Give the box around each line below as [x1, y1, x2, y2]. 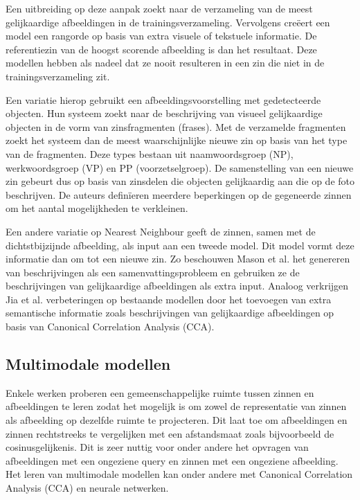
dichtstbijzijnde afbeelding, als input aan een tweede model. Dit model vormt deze [6, 238, 354, 252]
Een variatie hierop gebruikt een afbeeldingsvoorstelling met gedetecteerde [6, 92, 321, 107]
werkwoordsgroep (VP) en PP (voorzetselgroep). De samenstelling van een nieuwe [6, 160, 354, 175]
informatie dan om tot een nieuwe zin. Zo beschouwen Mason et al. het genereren [6, 251, 350, 266]
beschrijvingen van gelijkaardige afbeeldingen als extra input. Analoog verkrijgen [6, 278, 349, 293]
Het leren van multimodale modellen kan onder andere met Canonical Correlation [6, 467, 353, 481]
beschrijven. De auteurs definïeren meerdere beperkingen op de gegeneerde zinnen [6, 187, 352, 202]
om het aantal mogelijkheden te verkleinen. [6, 201, 188, 215]
